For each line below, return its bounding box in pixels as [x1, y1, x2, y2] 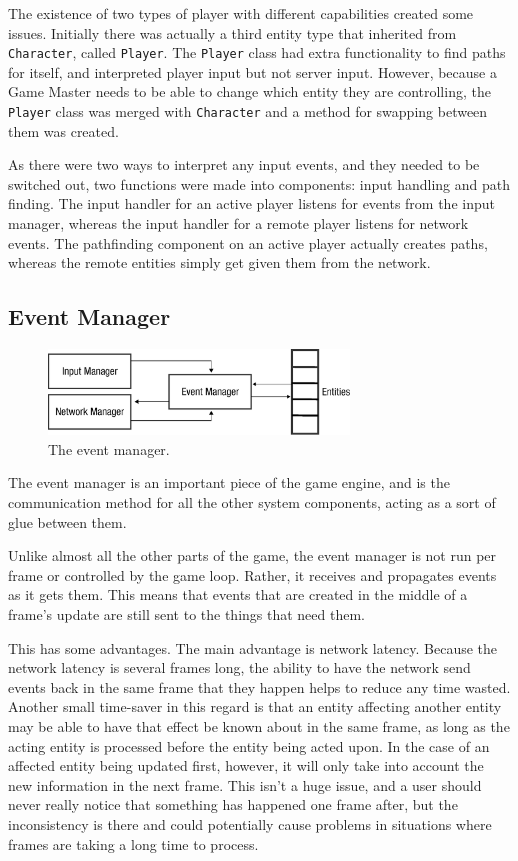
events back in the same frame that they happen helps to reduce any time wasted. [8, 676, 511, 697]
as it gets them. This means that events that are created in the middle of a [8, 584, 468, 605]
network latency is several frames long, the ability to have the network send [8, 657, 471, 678]
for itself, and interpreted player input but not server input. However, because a [8, 61, 497, 82]
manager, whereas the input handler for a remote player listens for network [8, 213, 469, 234]
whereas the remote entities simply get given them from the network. [8, 252, 431, 273]
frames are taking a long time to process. [8, 833, 259, 854]
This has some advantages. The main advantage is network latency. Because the [8, 637, 498, 658]
